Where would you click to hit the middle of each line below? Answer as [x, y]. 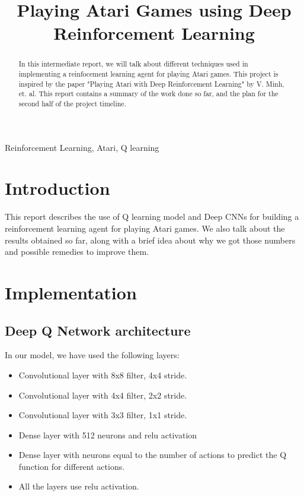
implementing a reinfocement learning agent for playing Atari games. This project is [148, 74]
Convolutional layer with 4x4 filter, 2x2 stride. [103, 395]
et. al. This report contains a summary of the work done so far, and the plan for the [148, 94]
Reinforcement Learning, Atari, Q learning [82, 147]
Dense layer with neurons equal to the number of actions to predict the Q [153, 455]
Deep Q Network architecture [98, 330]
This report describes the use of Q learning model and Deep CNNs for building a [152, 217]
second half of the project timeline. [72, 103]
